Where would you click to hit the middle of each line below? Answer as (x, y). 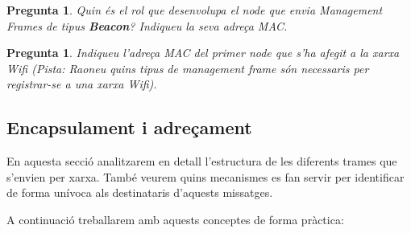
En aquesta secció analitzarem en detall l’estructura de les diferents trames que (202, 161)
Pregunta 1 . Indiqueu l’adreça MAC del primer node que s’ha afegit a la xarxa (203, 53)
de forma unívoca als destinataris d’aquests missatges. (140, 192)
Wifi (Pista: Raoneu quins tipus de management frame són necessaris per (188, 68)
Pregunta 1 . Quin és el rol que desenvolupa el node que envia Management (195, 10)
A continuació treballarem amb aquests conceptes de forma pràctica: (175, 219)
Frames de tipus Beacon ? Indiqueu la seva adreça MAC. (147, 25)
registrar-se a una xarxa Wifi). (82, 84)
